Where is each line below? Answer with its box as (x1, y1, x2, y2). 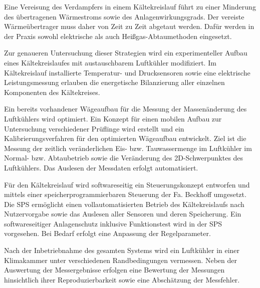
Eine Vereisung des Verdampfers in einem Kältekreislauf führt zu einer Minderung (4, 1, 256, 11)
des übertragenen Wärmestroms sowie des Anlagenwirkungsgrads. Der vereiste (4, 11, 244, 21)
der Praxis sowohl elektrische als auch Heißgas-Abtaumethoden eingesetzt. (4, 30, 232, 41)
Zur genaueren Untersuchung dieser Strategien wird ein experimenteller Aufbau (4, 47, 247, 58)
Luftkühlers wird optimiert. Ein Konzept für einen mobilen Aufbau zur (4, 113, 222, 123)
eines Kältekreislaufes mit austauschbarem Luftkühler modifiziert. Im (4, 57, 216, 67)
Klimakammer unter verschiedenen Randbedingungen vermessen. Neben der (4, 254, 237, 265)
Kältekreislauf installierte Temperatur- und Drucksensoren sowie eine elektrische (4, 67, 250, 77)
